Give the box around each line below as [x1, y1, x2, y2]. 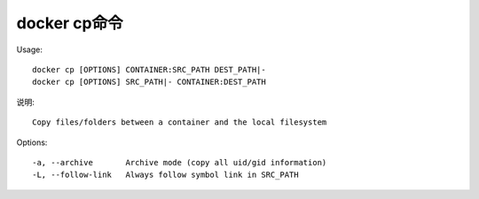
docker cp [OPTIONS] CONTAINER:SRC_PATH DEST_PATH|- [32, 65, 266, 74]
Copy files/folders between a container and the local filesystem [32, 118, 327, 127]
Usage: [16, 44, 43, 55]
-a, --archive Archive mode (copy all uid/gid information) [32, 157, 327, 167]
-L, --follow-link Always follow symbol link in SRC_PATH [32, 170, 299, 180]
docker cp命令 [16, 13, 123, 33]
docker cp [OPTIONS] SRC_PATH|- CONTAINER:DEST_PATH [32, 77, 266, 88]
